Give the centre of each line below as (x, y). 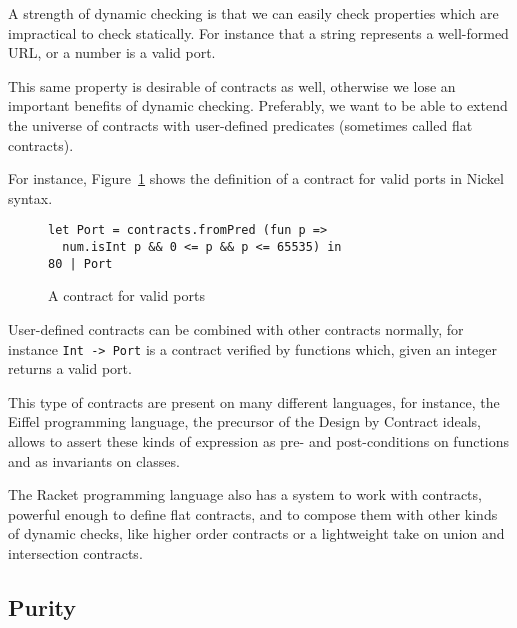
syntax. (30, 197)
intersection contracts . (75, 552)
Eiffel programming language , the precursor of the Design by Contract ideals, (244, 421)
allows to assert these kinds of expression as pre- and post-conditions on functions (259, 440)
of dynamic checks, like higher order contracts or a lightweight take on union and (256, 533)
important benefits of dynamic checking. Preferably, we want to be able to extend (258, 105)
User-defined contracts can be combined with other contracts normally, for (236, 328)
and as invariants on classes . (94, 460)
